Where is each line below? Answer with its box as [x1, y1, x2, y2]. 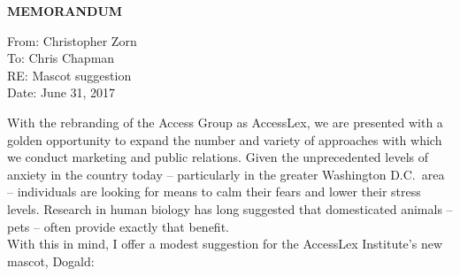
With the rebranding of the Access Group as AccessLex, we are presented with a [7, 112, 443, 131]
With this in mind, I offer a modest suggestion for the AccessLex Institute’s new [7, 234, 443, 253]
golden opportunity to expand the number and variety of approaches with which [7, 130, 442, 149]
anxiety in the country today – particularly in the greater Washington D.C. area [7, 165, 445, 183]
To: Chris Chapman [7, 49, 115, 67]
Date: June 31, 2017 [7, 83, 116, 102]
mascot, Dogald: [7, 251, 95, 270]
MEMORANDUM [7, 2, 123, 19]
